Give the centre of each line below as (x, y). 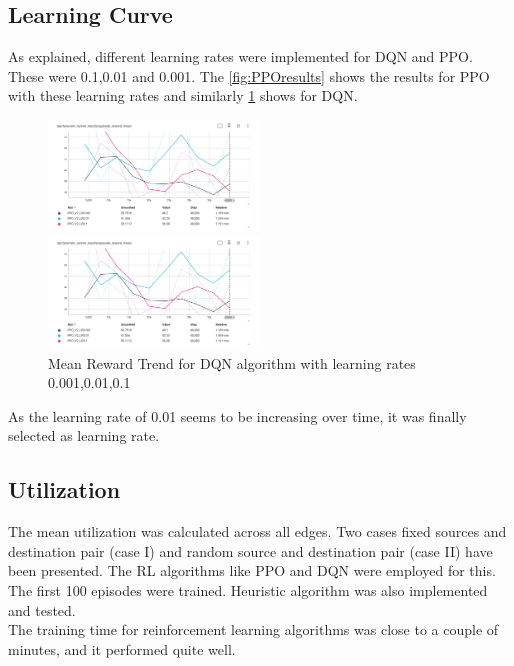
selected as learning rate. (84, 435)
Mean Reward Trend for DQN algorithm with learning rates (232, 362)
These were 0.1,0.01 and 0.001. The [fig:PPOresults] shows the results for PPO (249, 75)
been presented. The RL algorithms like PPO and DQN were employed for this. (252, 570)
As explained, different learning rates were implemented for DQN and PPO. (240, 56)
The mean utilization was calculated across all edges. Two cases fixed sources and (257, 531)
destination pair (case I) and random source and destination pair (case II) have (250, 550)
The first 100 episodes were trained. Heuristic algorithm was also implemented (248, 589)
